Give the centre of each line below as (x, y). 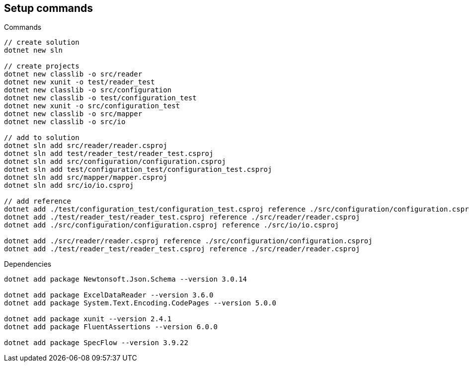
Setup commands (49, 8)
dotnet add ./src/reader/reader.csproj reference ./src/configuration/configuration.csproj (188, 241)
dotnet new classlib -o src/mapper (73, 114)
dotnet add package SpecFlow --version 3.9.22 (96, 343)
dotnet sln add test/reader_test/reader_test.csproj (109, 154)
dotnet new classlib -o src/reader (73, 74)
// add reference (38, 201)
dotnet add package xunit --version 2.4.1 (88, 319)
